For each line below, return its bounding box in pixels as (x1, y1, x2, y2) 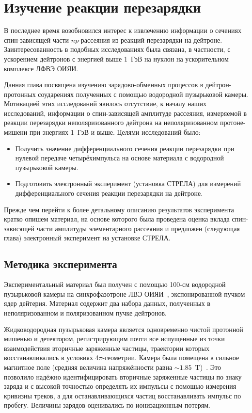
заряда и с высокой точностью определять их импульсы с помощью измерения (4, 381, 236, 391)
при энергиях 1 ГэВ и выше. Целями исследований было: (29, 127, 201, 137)
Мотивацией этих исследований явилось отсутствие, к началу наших (4, 98, 207, 109)
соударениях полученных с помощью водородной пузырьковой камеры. (38, 89, 248, 99)
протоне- (220, 117, 246, 127)
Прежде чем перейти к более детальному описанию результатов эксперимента (4, 204, 234, 214)
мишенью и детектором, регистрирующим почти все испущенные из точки (4, 334, 225, 344)
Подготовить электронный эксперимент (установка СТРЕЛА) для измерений (15, 178, 241, 189)
